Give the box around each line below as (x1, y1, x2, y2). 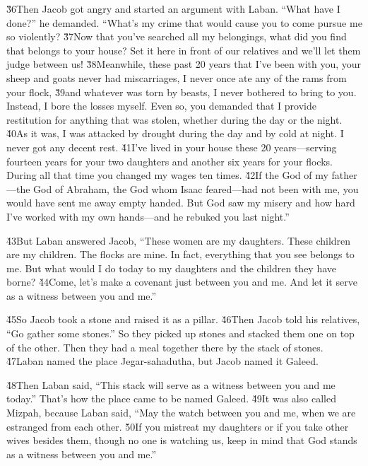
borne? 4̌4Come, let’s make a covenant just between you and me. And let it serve (6, 274, 357, 289)
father (331, 168, 357, 182)
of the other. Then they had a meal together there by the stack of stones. (6, 339, 324, 354)
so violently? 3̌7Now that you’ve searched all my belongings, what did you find (6, 29, 347, 44)
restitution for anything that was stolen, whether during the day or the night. (6, 112, 343, 127)
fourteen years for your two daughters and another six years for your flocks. (6, 153, 333, 168)
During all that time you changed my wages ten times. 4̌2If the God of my (6, 168, 328, 182)
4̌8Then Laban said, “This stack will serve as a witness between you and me (6, 377, 336, 392)
